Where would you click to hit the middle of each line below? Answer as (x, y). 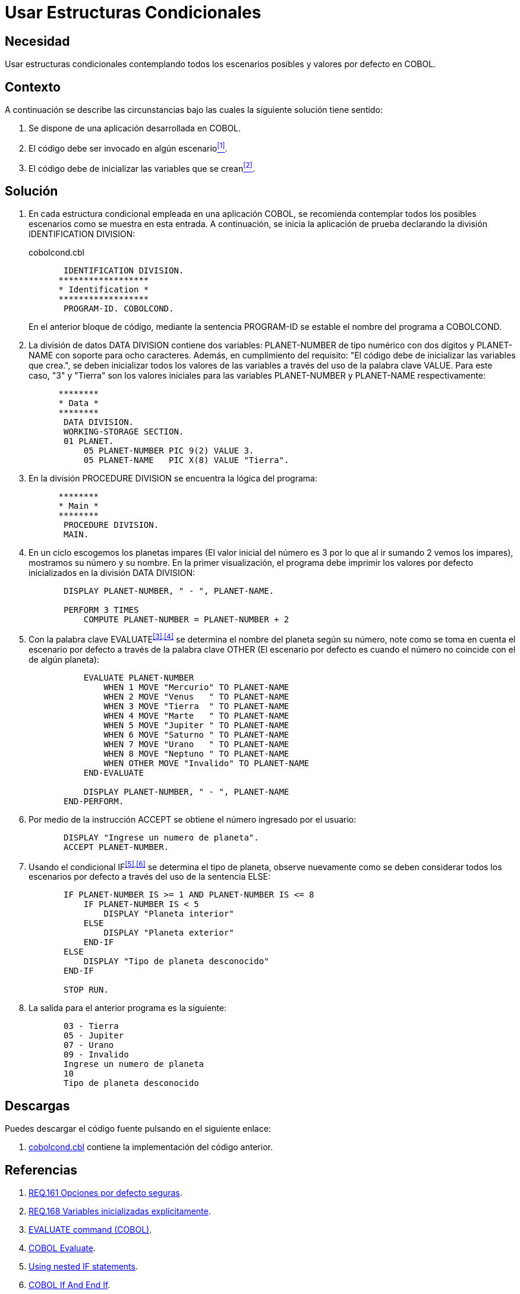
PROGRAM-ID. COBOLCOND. (119, 309)
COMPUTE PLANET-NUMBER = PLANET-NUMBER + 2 (186, 620)
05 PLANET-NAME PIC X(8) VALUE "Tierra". (186, 460)
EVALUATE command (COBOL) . (90, 1230)
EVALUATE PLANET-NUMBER (139, 677)
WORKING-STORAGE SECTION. (124, 432)
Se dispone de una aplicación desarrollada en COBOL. (135, 128)
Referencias (41, 1170)
